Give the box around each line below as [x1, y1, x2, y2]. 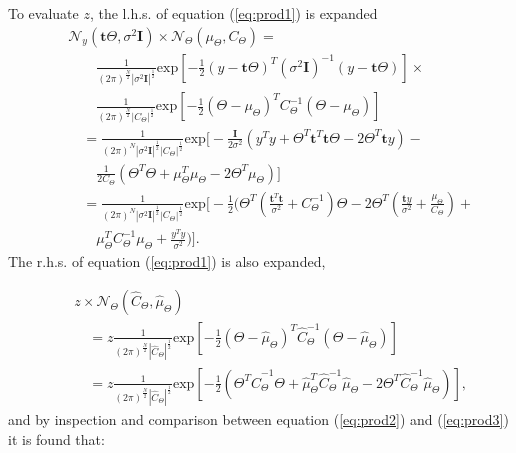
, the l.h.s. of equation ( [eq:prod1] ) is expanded [89, 3, 378, 23]
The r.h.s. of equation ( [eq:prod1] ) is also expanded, [8, 251, 326, 272]
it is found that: [8, 428, 105, 449]
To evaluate [8, 3, 79, 23]
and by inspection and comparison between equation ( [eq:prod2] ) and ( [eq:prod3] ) [8, 409, 509, 430]
